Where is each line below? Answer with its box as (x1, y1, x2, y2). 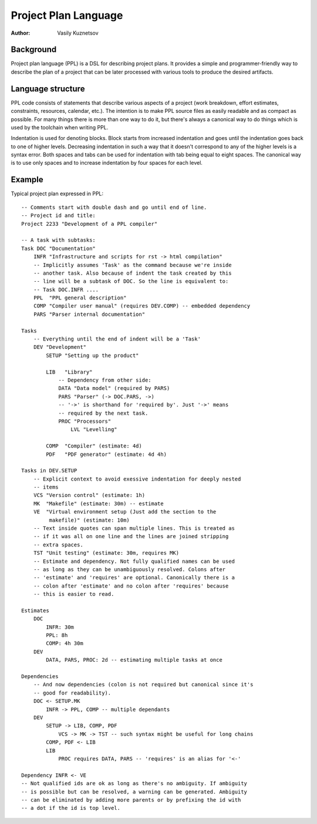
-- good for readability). (33, 689, 112, 696)
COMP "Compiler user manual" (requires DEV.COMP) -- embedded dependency (33, 303, 251, 309)
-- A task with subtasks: (21, 237, 96, 243)
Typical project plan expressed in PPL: (11, 190, 104, 197)
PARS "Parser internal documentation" (33, 311, 146, 318)
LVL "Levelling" (70, 426, 117, 433)
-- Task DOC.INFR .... (33, 286, 99, 293)
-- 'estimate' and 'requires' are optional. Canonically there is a (33, 574, 235, 581)
